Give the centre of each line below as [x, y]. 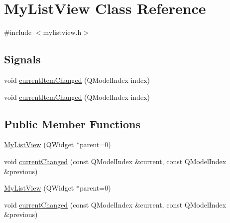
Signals [22, 59]
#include [18, 32]
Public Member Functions [72, 123]
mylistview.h [62, 32]
